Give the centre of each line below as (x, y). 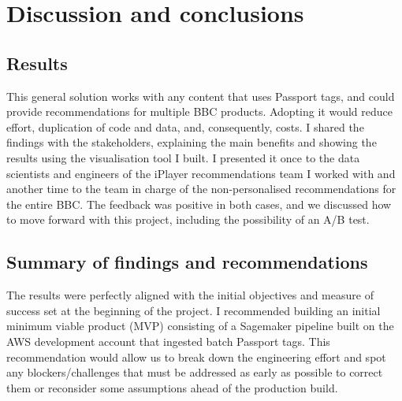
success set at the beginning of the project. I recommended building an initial (194, 310)
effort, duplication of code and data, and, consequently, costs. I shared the (185, 126)
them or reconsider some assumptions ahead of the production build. (172, 387)
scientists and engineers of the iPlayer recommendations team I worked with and (201, 173)
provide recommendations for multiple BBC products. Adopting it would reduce (199, 111)
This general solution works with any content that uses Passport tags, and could (201, 96)
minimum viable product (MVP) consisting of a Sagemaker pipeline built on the (200, 326)
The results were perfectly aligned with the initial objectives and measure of (190, 295)
